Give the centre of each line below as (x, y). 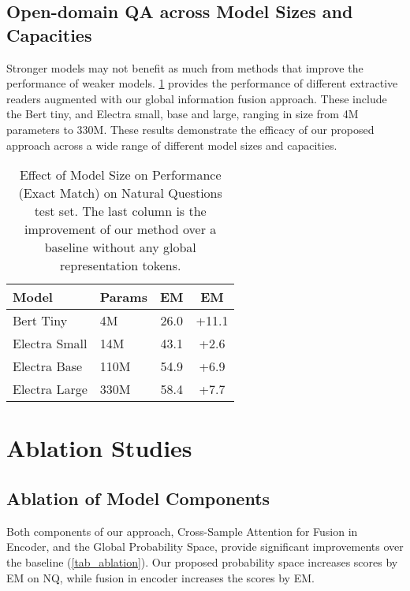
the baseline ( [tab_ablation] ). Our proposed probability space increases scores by (202, 561)
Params (123, 297)
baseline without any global (120, 247)
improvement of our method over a (121, 229)
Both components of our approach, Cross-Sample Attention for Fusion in (182, 531)
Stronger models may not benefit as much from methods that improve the (185, 67)
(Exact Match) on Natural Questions (120, 193)
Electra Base (48, 366)
